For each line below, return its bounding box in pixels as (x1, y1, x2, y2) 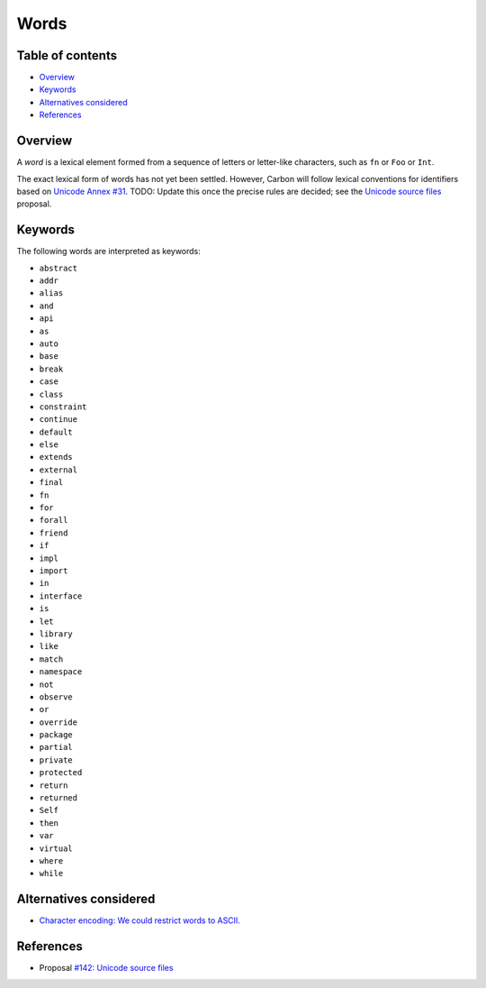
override (39, 717, 78, 727)
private (39, 755, 74, 765)
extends (39, 452, 74, 462)
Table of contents (16, 48, 117, 63)
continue (39, 415, 78, 425)
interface (39, 590, 83, 601)
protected (39, 767, 83, 778)
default (39, 426, 74, 437)
